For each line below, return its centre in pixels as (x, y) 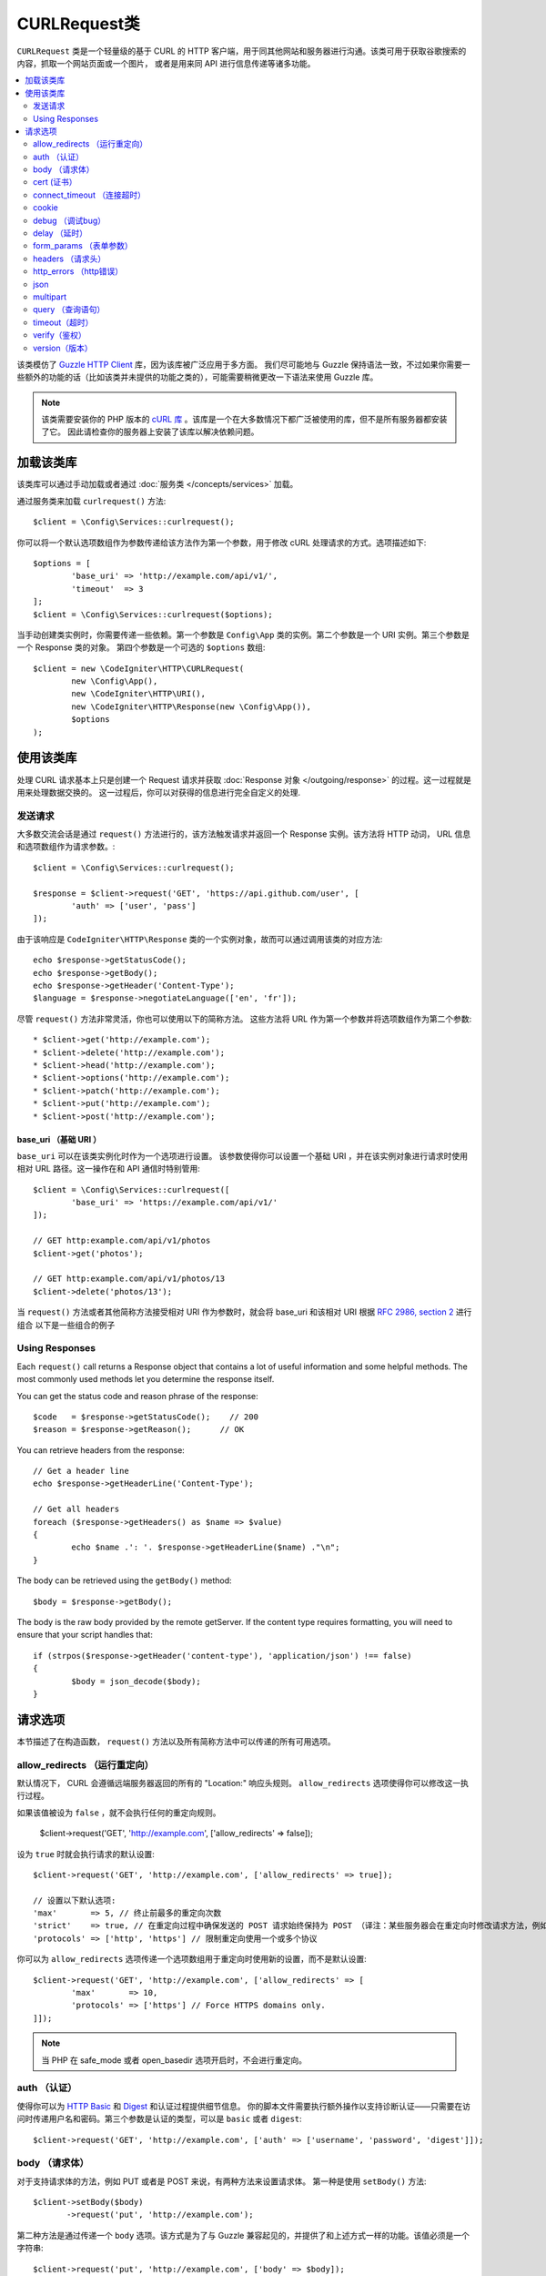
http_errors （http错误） (78, 271)
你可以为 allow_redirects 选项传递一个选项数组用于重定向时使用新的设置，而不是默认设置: (192, 1959)
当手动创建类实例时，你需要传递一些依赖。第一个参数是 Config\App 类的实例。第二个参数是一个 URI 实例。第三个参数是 (243, 635)
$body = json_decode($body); (136, 1681)
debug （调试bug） (70, 220)
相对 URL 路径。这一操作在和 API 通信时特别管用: (108, 1169)
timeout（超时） (63, 322)
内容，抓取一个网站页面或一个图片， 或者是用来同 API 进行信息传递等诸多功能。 (166, 63)
